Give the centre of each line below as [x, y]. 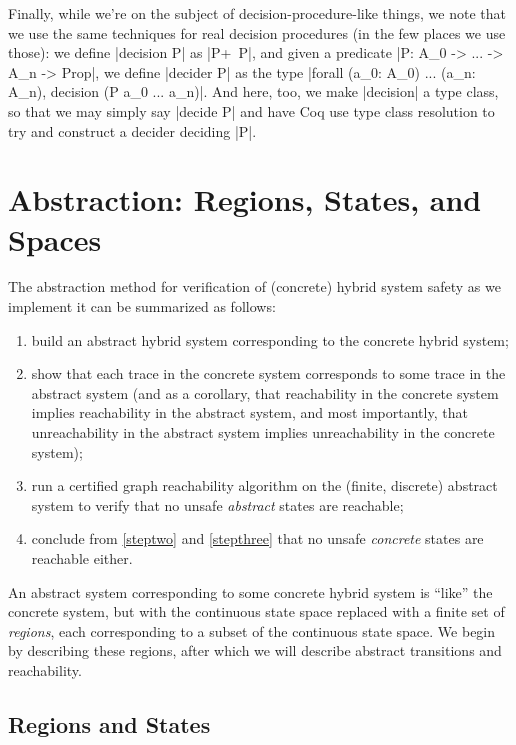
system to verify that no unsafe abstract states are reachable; [217, 504]
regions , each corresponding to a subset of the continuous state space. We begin [252, 630]
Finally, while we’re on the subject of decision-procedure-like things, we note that [257, 13]
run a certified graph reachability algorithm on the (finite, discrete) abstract [264, 485]
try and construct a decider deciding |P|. [132, 130]
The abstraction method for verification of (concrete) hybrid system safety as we [254, 286]
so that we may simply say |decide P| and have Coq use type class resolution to [251, 110]
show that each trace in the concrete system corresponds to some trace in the [268, 373]
